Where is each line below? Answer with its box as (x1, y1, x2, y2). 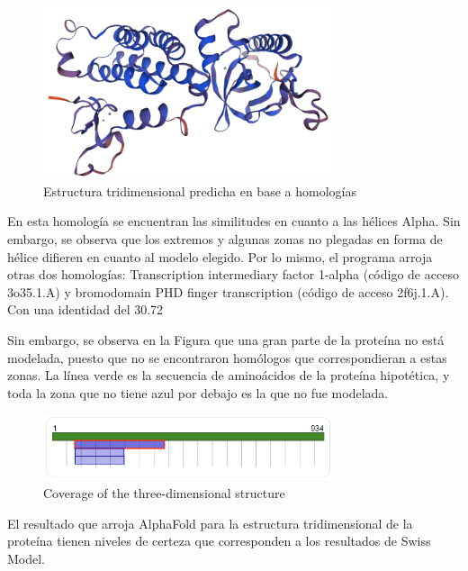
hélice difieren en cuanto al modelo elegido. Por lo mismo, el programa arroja (7, 247, 433, 266)
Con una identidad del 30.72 (7, 300, 164, 319)
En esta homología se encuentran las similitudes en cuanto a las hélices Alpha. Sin (7, 212, 461, 231)
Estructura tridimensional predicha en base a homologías (43, 181, 356, 200)
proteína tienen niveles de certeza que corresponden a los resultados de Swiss (7, 531, 431, 550)
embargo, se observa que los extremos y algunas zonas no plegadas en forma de (7, 229, 443, 248)
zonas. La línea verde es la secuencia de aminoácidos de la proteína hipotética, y (7, 366, 450, 385)
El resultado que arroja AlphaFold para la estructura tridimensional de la (7, 513, 413, 532)
